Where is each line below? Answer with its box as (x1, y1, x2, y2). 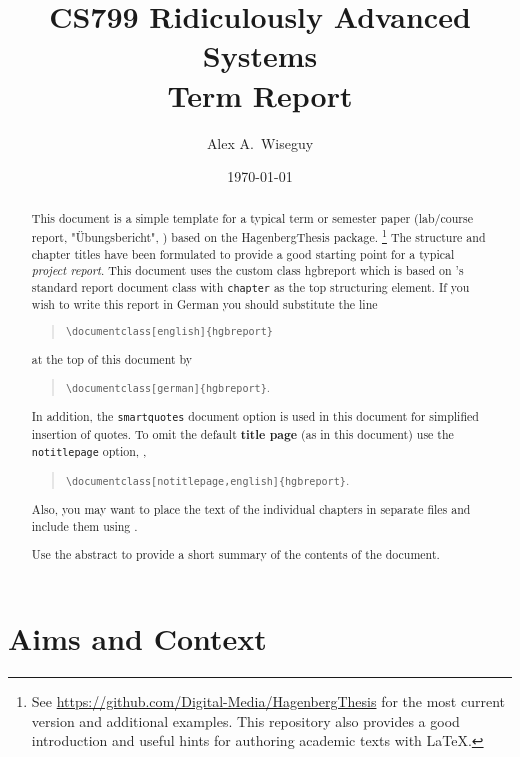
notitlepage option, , (31, 443, 147, 460)
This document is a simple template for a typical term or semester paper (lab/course (31, 210, 473, 227)
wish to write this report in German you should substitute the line (31, 296, 378, 313)
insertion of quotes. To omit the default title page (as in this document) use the (31, 425, 454, 443)
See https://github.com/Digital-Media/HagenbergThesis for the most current (31, 691, 505, 712)
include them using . (31, 517, 138, 534)
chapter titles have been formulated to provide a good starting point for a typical (31, 245, 455, 262)
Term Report (167, 74, 353, 115)
